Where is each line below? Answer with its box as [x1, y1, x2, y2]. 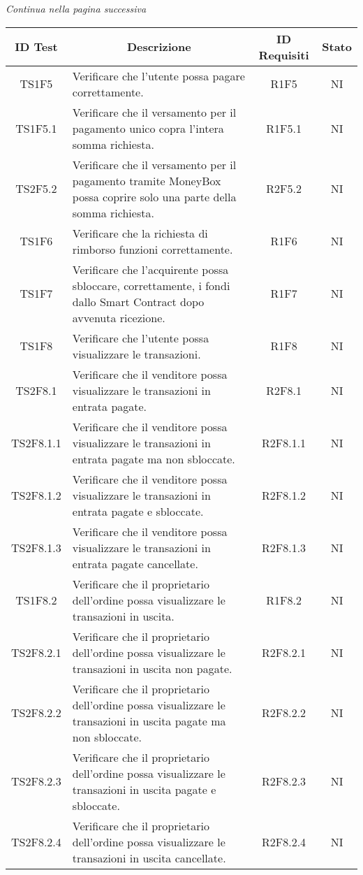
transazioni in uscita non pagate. [72, 660, 232, 677]
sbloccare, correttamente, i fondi [72, 277, 230, 294]
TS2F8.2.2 [11, 704, 61, 721]
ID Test [15, 38, 58, 55]
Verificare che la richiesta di [72, 224, 208, 241]
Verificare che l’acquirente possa [72, 261, 229, 277]
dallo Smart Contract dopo [72, 293, 205, 310]
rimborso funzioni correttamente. [72, 240, 233, 257]
